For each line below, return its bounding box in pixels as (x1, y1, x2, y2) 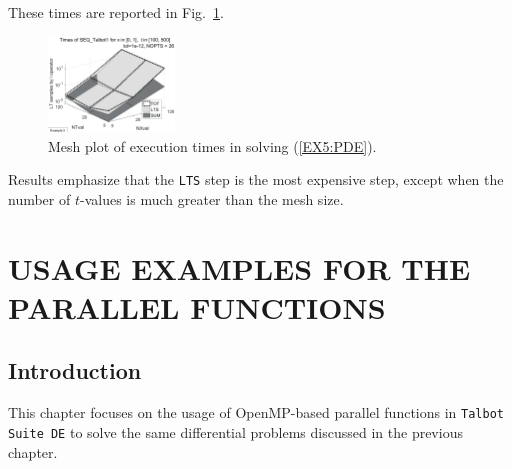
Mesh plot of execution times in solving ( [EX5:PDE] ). (48, 135, 377, 156)
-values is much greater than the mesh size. (80, 188, 344, 209)
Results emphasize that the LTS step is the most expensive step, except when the (8, 169, 504, 190)
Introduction (8, 355, 142, 386)
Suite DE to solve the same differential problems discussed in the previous (8, 421, 463, 442)
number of (8, 188, 71, 209)
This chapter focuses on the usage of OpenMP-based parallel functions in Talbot (8, 402, 504, 423)
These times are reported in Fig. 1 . (8, 2, 224, 22)
